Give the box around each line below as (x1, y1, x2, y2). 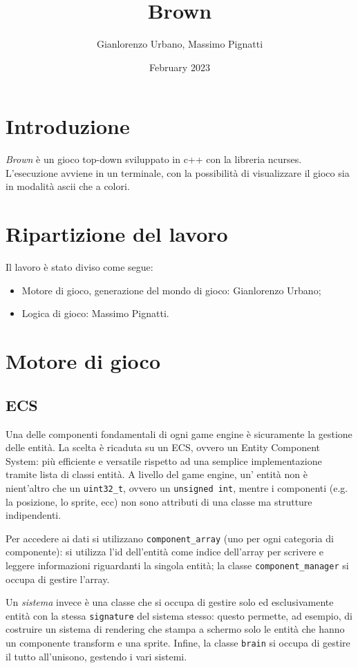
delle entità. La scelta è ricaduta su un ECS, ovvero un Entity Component (6, 440, 321, 455)
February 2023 (149, 59, 210, 74)
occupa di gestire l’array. (6, 571, 110, 586)
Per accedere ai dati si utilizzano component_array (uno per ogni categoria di (6, 531, 334, 545)
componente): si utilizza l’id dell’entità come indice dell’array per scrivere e (6, 544, 323, 559)
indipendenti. (6, 508, 62, 522)
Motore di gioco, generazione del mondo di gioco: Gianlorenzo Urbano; (21, 283, 321, 297)
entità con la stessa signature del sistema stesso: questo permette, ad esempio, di (6, 608, 352, 622)
